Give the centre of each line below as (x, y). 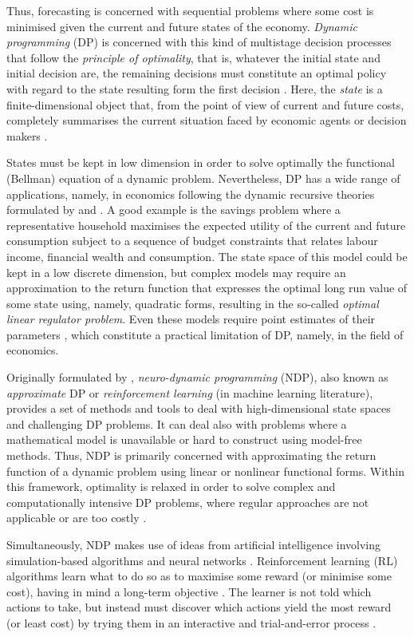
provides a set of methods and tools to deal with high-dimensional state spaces (199, 408)
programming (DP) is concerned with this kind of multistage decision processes (199, 42)
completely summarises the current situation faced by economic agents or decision (207, 120)
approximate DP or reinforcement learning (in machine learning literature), (190, 392)
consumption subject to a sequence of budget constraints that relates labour (192, 241)
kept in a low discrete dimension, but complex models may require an (176, 272)
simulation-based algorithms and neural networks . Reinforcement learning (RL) (202, 560)
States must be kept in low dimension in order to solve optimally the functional (201, 162)
